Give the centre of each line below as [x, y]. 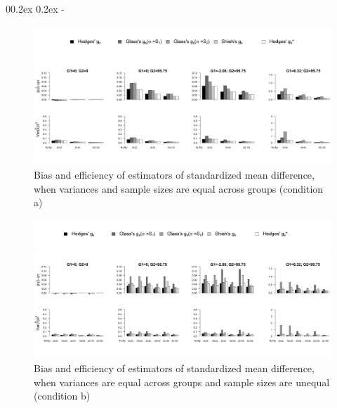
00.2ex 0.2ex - [35, 8]
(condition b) [62, 396]
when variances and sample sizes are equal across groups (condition [179, 188]
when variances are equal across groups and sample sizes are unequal [182, 382]
